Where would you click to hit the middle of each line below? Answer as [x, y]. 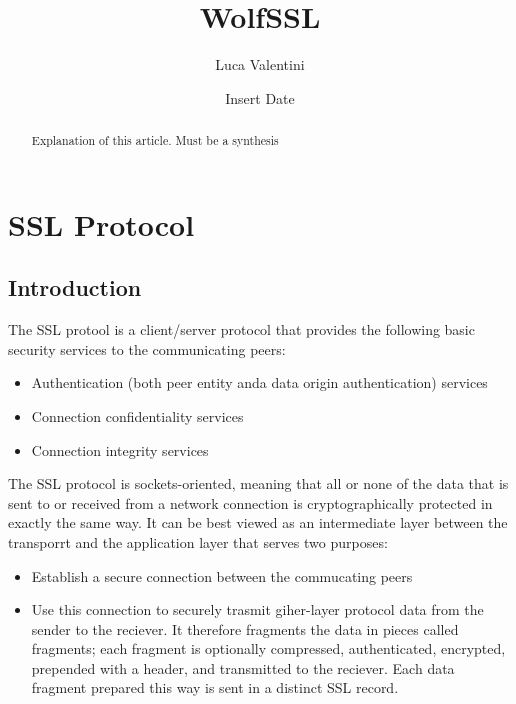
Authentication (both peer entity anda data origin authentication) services [259, 382]
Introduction [75, 287]
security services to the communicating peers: [147, 348]
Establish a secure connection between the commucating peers [222, 575]
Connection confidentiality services [137, 415]
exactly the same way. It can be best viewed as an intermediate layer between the [258, 522]
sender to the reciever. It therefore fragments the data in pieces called [245, 628]
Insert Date [260, 97]
